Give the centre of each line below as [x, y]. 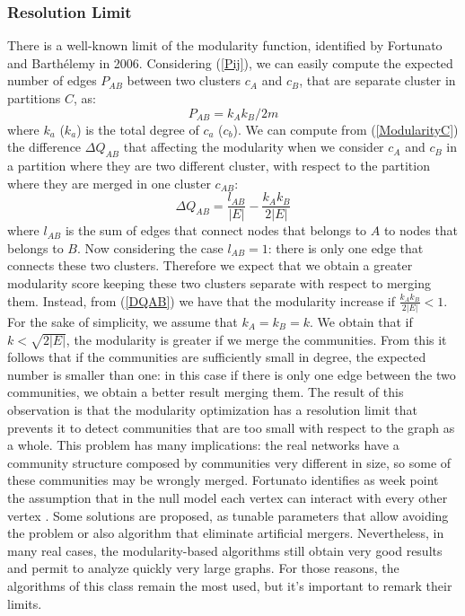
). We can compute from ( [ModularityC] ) [346, 129]
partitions [34, 98]
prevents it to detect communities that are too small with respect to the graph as [231, 427]
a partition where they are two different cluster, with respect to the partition [219, 165]
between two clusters [184, 80]
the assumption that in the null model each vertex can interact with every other [228, 498]
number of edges [52, 80]
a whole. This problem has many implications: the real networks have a [203, 445]
